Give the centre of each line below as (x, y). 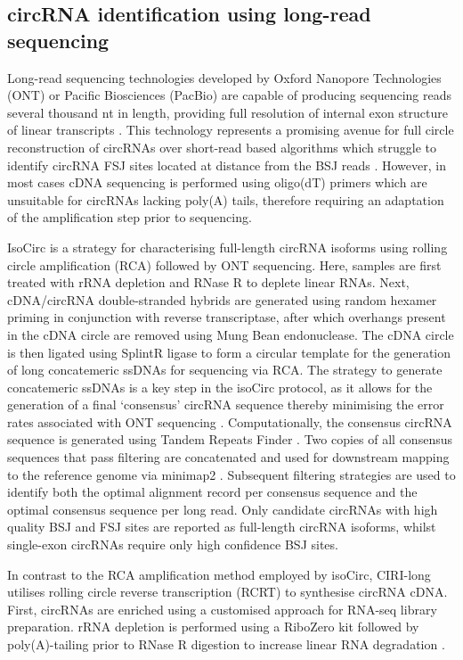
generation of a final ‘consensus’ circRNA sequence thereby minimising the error (226, 404)
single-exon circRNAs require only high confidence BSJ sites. (173, 544)
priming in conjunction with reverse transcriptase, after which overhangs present (227, 317)
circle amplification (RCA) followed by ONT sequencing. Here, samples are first (224, 264)
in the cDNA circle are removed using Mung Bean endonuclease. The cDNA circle (231, 334)
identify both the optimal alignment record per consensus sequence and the (212, 492)
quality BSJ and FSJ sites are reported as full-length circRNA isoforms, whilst (222, 527)
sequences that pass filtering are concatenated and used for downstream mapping (228, 457)
